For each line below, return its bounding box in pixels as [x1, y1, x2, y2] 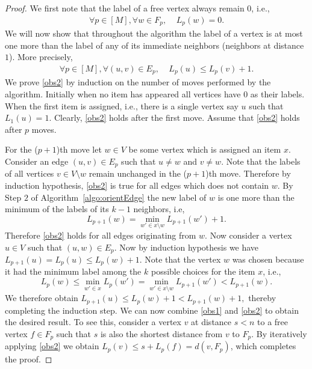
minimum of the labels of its [5, 203, 109, 215]
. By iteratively [251, 327, 307, 340]
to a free [257, 316, 288, 328]
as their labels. [250, 87, 305, 100]
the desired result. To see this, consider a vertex [5, 316, 181, 328]
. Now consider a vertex [205, 228, 292, 241]
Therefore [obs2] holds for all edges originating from [5, 228, 196, 241]
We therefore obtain [5, 291, 78, 304]
